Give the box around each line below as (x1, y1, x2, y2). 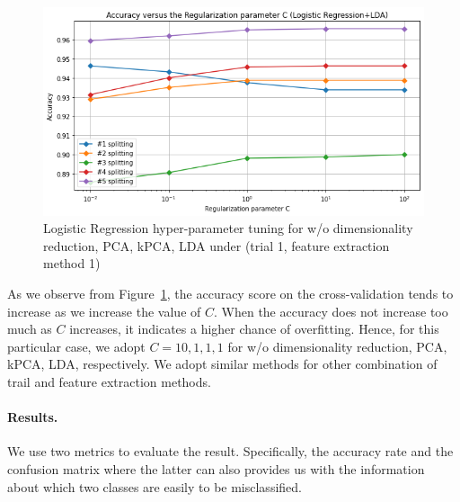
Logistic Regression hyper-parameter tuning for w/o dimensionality (43, 219, 413, 238)
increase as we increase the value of (7, 301, 201, 320)
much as (7, 319, 52, 338)
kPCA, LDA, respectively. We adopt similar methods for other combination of (7, 354, 438, 373)
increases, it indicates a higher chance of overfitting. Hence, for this (69, 319, 439, 338)
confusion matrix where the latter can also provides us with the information (7, 459, 425, 478)
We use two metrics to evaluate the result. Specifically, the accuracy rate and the (7, 442, 454, 461)
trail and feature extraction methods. (7, 372, 211, 390)
